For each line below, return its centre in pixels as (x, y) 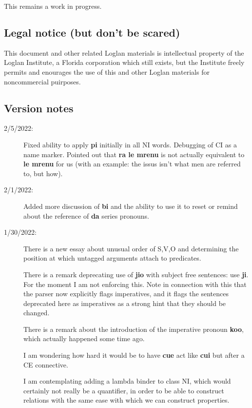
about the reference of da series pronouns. (86, 215)
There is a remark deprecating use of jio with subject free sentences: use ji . (136, 274)
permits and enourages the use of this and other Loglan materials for (107, 71)
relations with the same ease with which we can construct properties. (126, 400)
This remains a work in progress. (53, 6)
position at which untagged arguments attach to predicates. (112, 258)
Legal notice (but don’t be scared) (92, 32)
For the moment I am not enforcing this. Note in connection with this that (135, 284)
